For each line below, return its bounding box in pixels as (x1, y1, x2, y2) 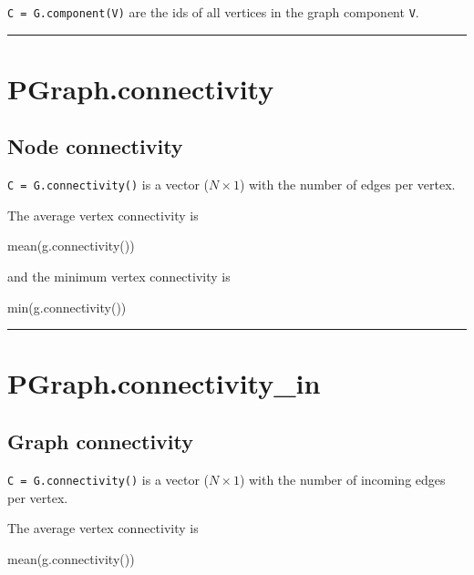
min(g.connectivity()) (7, 297, 127, 316)
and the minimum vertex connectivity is (7, 267, 231, 286)
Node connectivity (7, 132, 183, 160)
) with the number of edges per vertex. (239, 175, 456, 194)
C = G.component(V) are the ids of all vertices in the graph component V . (7, 3, 419, 21)
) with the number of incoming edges (239, 469, 446, 488)
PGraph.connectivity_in (7, 365, 321, 402)
